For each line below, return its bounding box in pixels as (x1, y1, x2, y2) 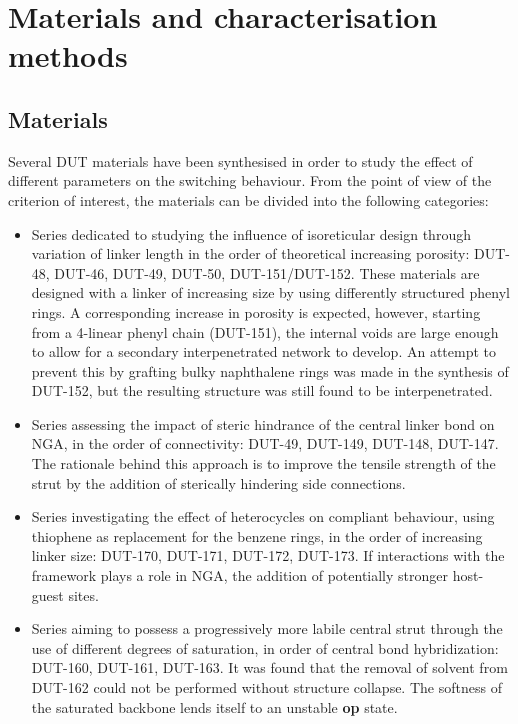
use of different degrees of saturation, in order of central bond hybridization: (31, 637, 499, 658)
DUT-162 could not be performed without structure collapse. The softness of (31, 677, 502, 698)
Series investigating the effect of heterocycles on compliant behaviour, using (31, 506, 495, 527)
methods (8, 35, 128, 76)
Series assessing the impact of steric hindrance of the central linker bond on (31, 413, 495, 434)
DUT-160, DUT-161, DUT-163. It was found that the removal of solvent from (31, 657, 508, 678)
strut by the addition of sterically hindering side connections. (31, 472, 406, 493)
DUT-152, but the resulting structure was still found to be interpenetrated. (31, 380, 493, 401)
